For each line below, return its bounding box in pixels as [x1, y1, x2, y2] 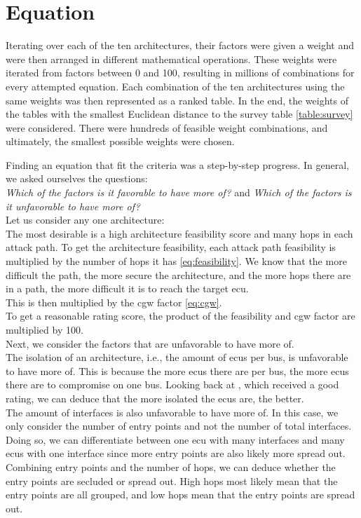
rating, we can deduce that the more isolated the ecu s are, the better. [6, 390, 304, 405]
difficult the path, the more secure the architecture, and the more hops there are [6, 267, 351, 282]
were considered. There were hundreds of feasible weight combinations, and [6, 120, 328, 135]
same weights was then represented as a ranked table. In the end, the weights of [6, 93, 348, 107]
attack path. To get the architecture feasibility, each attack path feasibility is [6, 240, 336, 254]
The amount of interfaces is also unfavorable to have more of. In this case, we [6, 404, 339, 419]
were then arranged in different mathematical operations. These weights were [6, 51, 337, 66]
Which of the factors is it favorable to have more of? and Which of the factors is [6, 185, 352, 200]
